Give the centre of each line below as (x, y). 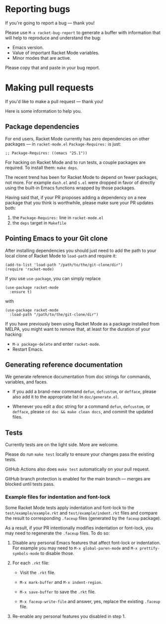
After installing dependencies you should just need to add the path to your (81, 250)
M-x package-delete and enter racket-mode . (56, 344)
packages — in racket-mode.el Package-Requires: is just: (63, 144)
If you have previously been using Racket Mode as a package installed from (82, 323)
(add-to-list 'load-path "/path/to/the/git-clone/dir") (64, 265)
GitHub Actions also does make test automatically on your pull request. (78, 469)
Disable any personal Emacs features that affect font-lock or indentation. (86, 543)
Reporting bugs (38, 9)
